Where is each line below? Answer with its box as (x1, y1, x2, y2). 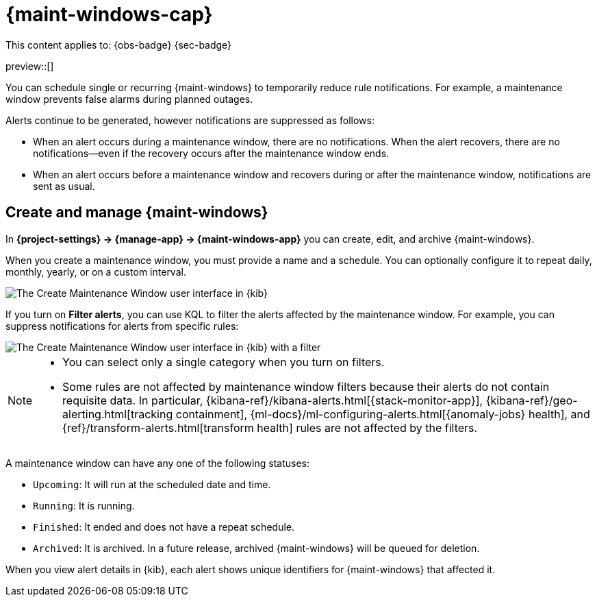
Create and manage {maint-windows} (5, 204, 268, 221)
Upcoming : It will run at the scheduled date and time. (33, 478, 271, 490)
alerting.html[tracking (62, 407, 173, 421)
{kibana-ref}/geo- (485, 393, 578, 407)
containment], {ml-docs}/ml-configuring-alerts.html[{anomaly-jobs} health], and (175, 407, 590, 421)
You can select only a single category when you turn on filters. (62, 354, 385, 369)
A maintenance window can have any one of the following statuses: (5, 457, 309, 469)
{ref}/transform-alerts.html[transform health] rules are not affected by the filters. (62, 420, 478, 435)
